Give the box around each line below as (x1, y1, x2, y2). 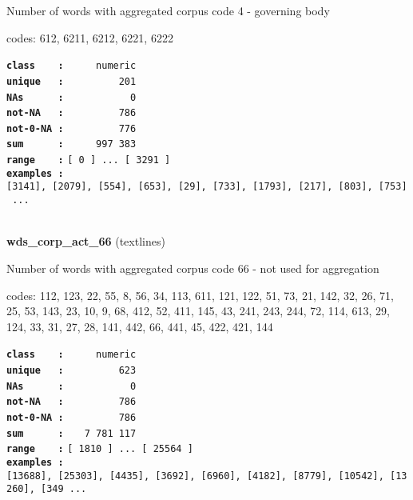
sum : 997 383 (6, 138, 137, 150)
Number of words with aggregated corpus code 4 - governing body (6, 2, 330, 18)
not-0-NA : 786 (6, 411, 137, 423)
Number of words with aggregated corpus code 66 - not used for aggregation (6, 259, 379, 276)
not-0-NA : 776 (6, 122, 137, 134)
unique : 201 (6, 75, 137, 87)
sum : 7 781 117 (6, 427, 137, 439)
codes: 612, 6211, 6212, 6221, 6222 (6, 29, 173, 46)
